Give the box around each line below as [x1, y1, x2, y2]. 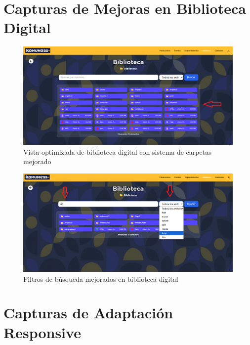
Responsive [3, 322, 81, 342]
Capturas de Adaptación [3, 302, 173, 323]
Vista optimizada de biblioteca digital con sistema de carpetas [23, 146, 211, 157]
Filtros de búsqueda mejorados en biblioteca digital [23, 273, 178, 284]
